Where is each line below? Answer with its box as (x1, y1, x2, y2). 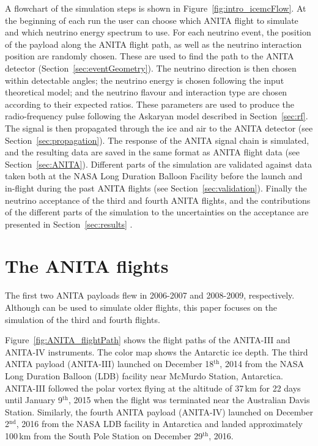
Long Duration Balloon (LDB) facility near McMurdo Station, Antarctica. (5, 369, 283, 382)
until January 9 (5, 393, 62, 406)
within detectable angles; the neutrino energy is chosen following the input (5, 73, 284, 86)
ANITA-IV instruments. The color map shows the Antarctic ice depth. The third (5, 345, 308, 358)
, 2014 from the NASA (220, 357, 305, 370)
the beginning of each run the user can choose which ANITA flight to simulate (5, 13, 298, 26)
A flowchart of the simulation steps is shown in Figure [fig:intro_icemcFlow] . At (5, 2, 306, 14)
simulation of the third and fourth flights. (5, 313, 160, 325)
